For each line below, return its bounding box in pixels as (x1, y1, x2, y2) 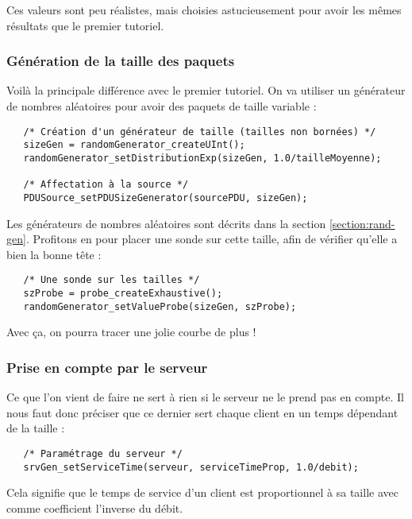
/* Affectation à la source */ (23, 179, 189, 191)
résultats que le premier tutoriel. (6, 17, 164, 33)
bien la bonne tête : (6, 246, 102, 262)
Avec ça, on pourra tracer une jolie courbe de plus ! (6, 323, 256, 340)
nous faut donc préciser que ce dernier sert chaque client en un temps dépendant (6, 404, 399, 420)
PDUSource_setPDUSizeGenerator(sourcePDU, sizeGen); (23, 192, 308, 203)
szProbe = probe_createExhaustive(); (23, 287, 223, 299)
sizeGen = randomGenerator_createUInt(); (23, 139, 245, 151)
